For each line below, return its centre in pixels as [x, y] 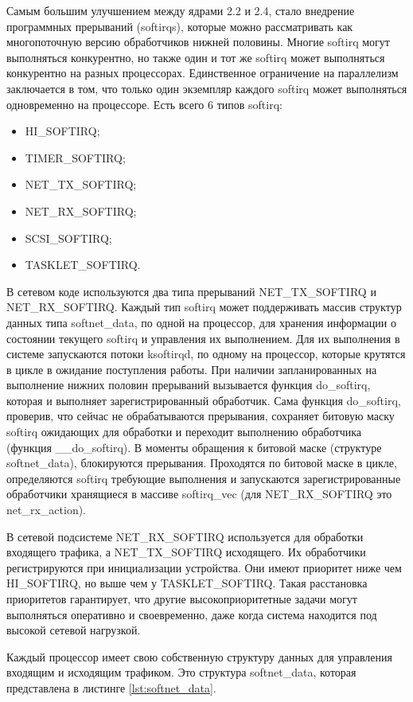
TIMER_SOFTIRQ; [75, 157]
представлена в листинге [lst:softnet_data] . [111, 687]
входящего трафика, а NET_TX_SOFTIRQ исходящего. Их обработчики [186, 552]
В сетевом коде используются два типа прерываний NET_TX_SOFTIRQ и [191, 291]
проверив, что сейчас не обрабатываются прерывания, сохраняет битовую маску [201, 416]
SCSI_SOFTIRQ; [68, 238]
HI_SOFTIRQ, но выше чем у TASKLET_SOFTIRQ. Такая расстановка [187, 583]
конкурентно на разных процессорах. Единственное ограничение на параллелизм [203, 73]
